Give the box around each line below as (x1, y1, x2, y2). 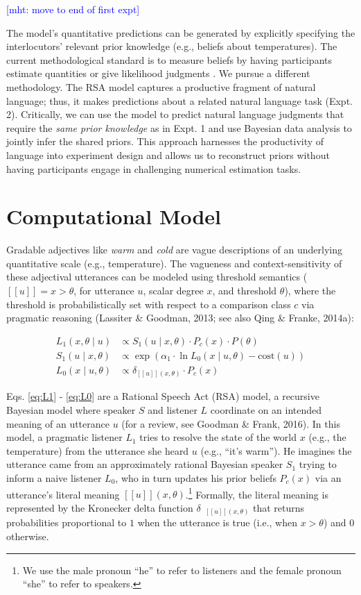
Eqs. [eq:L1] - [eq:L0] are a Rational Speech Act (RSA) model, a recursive (6, 389, 319, 403)
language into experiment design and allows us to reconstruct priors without (6, 147, 330, 162)
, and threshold (212, 283, 277, 298)
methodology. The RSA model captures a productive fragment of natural (6, 79, 316, 94)
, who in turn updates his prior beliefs (115, 470, 276, 485)
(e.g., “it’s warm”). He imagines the (200, 443, 352, 458)
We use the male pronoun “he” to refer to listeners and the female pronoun (22, 562, 342, 577)
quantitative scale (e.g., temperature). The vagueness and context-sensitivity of (6, 255, 342, 270)
